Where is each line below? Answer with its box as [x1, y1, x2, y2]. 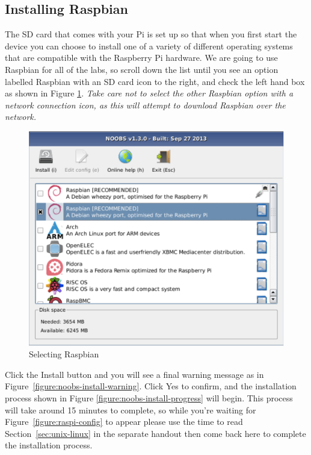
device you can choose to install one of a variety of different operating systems [5, 39, 293, 52]
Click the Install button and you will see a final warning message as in [5, 368, 264, 380]
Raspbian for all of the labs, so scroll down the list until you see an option [5, 63, 279, 75]
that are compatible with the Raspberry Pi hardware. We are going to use [5, 51, 278, 64]
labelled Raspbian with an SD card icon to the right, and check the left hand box [5, 75, 305, 87]
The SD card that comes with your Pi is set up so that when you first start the [5, 28, 297, 40]
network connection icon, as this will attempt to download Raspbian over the [5, 98, 286, 111]
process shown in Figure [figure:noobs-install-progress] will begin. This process [5, 392, 293, 404]
